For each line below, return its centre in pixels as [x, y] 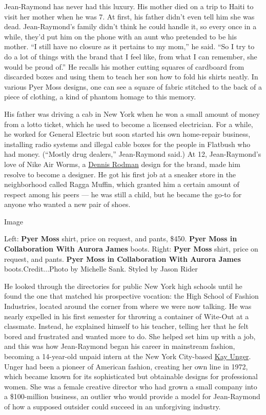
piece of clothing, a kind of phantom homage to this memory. [100, 97]
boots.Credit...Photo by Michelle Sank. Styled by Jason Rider [101, 269]
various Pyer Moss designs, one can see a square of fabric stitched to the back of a [133, 86]
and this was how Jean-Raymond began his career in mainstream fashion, [120, 346]
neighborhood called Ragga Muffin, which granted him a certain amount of [122, 184]
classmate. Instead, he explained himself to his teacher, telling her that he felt [126, 326]
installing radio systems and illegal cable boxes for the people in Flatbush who [127, 144]
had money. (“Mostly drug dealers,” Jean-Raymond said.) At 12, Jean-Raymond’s [133, 154]
